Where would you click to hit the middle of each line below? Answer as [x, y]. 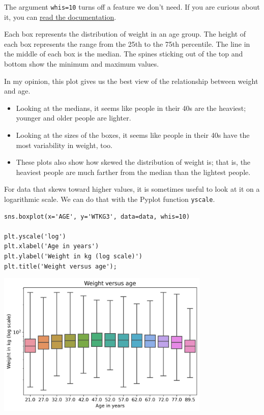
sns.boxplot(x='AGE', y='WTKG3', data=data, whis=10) [97, 216]
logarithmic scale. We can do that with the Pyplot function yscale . [110, 199]
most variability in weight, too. [64, 145]
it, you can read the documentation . [60, 17]
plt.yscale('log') [35, 236]
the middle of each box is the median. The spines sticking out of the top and [124, 54]
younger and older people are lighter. [74, 118]
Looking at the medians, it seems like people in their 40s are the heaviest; [131, 108]
